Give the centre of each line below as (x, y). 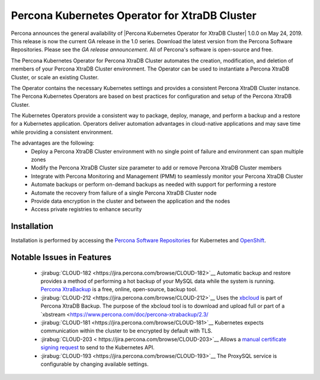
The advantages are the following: (53, 143)
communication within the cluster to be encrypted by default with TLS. (127, 331)
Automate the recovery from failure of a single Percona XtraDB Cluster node (124, 193)
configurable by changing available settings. (95, 364)
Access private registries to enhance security (87, 209)
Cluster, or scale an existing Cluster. (55, 77)
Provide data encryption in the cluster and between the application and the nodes (131, 201)
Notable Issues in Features (61, 258)
